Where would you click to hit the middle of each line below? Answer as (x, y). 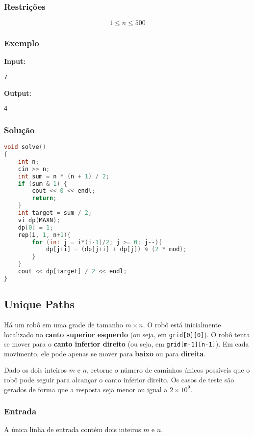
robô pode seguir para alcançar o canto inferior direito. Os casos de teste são (119, 380)
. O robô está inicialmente (182, 324)
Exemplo (22, 43)
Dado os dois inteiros (36, 370)
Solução (19, 130)
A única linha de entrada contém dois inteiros (73, 429)
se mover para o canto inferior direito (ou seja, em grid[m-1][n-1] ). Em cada (127, 344)
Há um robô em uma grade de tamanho (63, 324)
